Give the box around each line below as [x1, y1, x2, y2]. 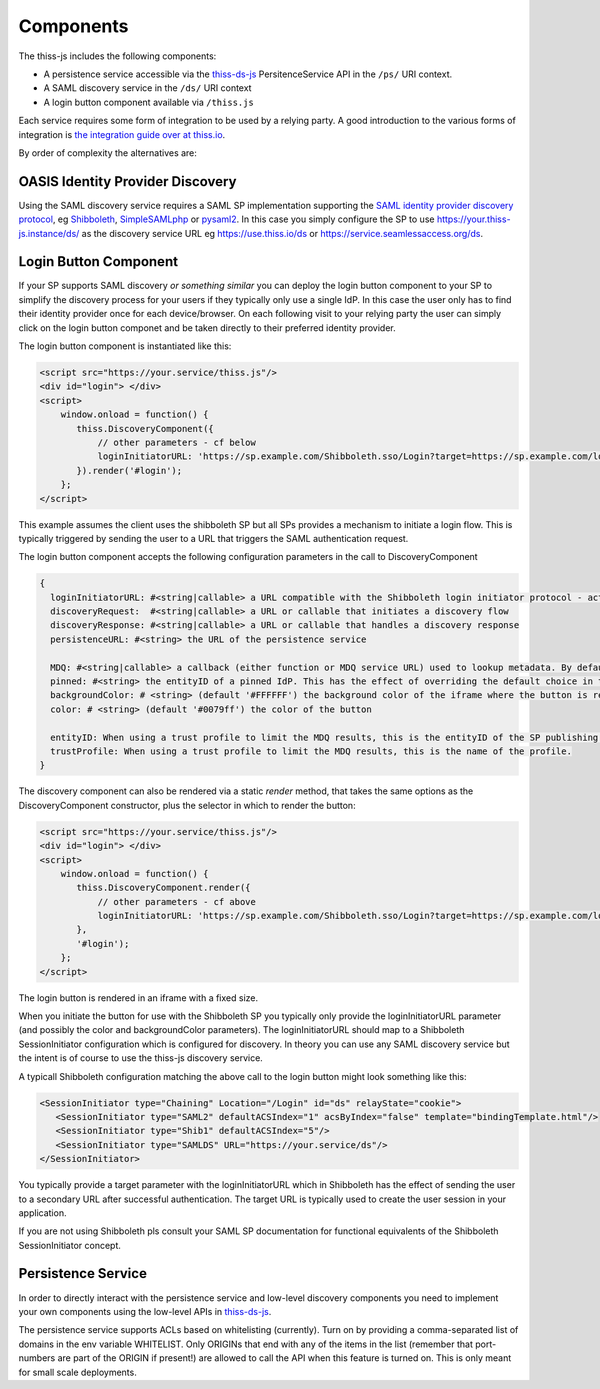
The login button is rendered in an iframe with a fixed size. [18, 991, 259, 1004]
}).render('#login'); [76, 465, 183, 476]
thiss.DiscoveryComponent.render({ [76, 882, 251, 894]
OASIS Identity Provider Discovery [18, 173, 237, 190]
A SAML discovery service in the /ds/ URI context [43, 82, 252, 94]
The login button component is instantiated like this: [18, 340, 232, 352]
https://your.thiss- [436, 213, 511, 225]
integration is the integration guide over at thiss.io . [18, 128, 226, 140]
